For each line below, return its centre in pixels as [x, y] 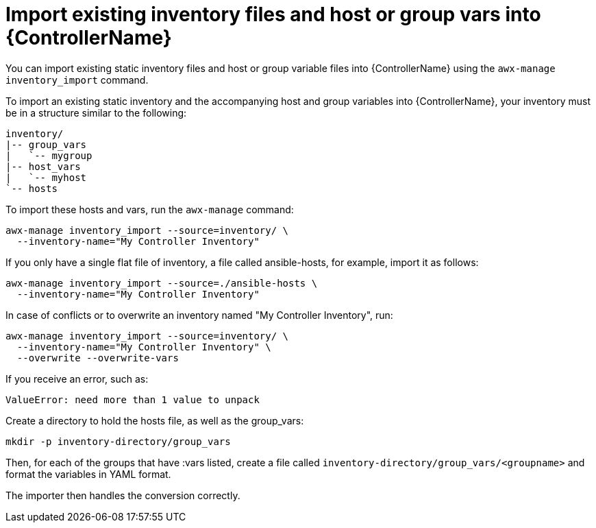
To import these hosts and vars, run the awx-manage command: [150, 209]
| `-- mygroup [49, 155]
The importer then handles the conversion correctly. [123, 495]
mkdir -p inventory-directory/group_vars [118, 441]
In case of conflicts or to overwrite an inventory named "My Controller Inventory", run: [199, 315]
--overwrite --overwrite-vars [98, 358]
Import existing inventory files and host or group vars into [273, 14]
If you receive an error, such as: [77, 379]
